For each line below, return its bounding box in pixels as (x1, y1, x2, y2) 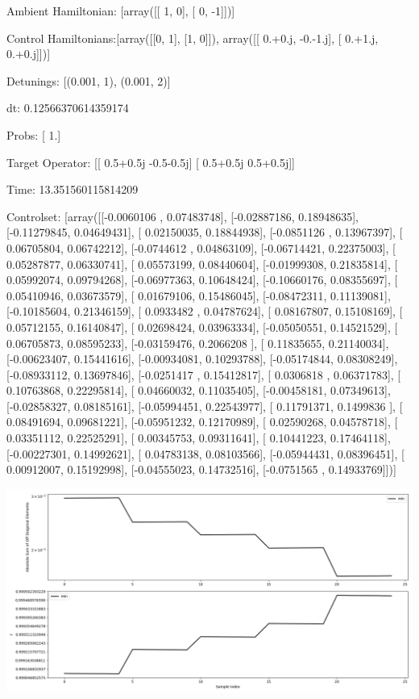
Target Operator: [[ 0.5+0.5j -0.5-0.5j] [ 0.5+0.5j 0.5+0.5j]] (6, 153, 295, 170)
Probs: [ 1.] (6, 126, 61, 143)
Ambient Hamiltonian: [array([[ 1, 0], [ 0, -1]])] (6, 2, 235, 19)
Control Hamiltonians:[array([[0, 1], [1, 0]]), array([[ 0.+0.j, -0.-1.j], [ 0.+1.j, (6, 29, 379, 46)
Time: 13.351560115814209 (6, 181, 139, 198)
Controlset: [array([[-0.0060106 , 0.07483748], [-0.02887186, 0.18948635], (6, 207, 359, 224)
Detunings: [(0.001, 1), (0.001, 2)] (6, 72, 171, 89)
